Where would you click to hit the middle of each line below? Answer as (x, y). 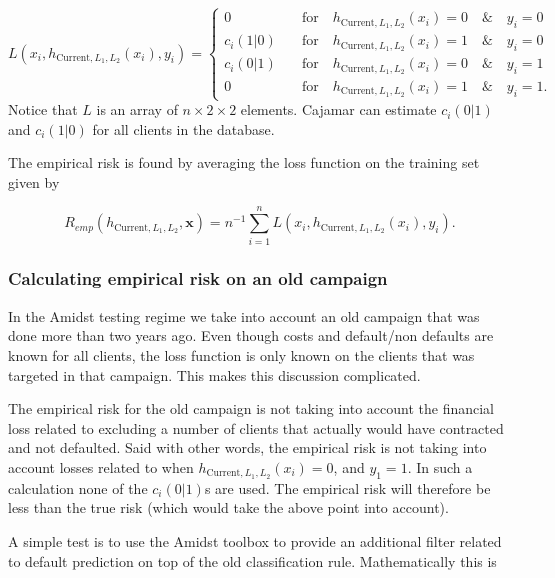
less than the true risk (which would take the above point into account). (228, 507)
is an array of (137, 109)
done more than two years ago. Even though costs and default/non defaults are (251, 335)
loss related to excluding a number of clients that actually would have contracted (256, 427)
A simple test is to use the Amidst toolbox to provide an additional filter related (255, 540)
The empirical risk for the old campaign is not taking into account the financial (251, 408)
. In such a (440, 466)
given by (34, 181)
